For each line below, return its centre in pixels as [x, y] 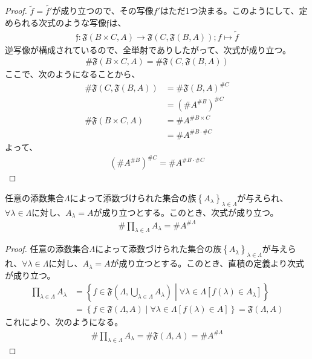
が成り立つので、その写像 [103, 11]
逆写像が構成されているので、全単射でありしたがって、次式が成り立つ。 [148, 49]
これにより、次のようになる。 [64, 322]
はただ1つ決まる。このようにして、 [230, 11]
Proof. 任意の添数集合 [47, 249]
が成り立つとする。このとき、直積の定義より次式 [207, 263]
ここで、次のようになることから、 [73, 74]
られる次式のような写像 [60, 22]
